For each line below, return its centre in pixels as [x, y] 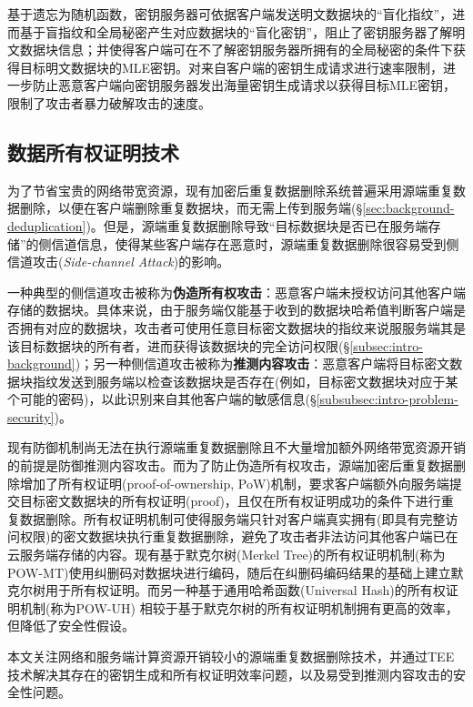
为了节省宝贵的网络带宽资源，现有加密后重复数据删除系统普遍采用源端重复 [230, 190]
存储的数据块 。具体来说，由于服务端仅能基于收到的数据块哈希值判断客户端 [230, 310]
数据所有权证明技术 [93, 151]
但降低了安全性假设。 [71, 626]
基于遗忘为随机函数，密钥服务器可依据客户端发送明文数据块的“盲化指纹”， [230, 14]
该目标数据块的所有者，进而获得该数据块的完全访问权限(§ [179, 345]
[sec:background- [408, 208]
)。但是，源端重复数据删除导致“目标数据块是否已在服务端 [257, 225]
